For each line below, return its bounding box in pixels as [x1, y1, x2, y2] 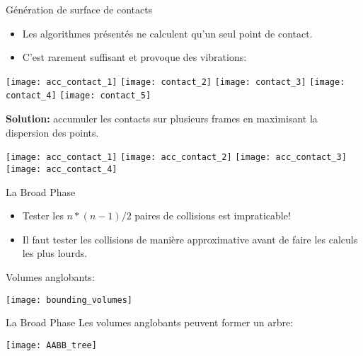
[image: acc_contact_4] [6, 163, 117, 174]
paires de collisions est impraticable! [134, 208, 291, 223]
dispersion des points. [6, 125, 99, 139]
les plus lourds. [22, 246, 88, 260]
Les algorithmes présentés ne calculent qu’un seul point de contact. [22, 25, 313, 40]
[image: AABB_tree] [6, 340, 97, 350]
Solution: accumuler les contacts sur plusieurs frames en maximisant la [6, 111, 318, 126]
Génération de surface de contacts [6, 2, 153, 16]
